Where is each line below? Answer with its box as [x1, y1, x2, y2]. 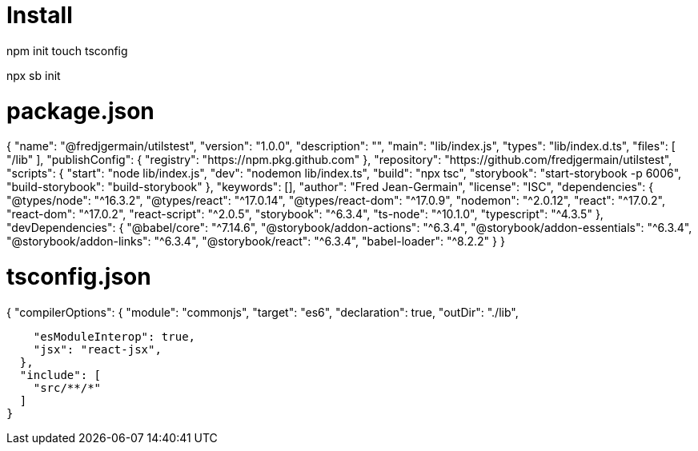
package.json [6, 97, 154, 125]
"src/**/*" [33, 381, 102, 394]
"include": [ [19, 368, 102, 381]
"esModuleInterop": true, [33, 329, 196, 343]
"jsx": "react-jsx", [33, 342, 162, 356]
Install [6, 2, 73, 29]
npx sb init [6, 68, 61, 82]
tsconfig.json [6, 263, 151, 290]
